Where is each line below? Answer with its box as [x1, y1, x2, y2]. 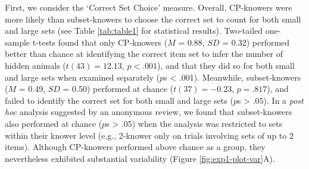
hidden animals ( [5, 59, 66, 71]
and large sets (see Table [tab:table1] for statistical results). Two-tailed [5, 24, 263, 37]
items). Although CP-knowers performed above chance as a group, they [5, 141, 266, 153]
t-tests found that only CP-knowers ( [32, 36, 168, 48]
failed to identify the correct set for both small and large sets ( [5, 94, 233, 106]
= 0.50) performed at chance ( [63, 82, 174, 95]
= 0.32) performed [222, 36, 290, 48]
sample [5, 36, 30, 48]
